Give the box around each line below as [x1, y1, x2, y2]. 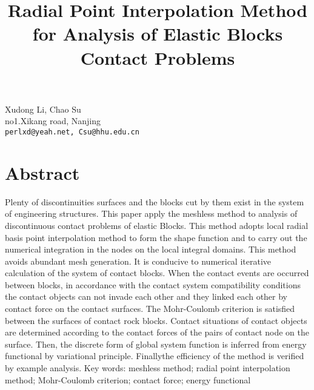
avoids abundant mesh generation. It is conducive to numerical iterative [5, 254, 272, 267]
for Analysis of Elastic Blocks [32, 21, 283, 46]
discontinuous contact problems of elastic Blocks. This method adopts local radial [5, 219, 309, 231]
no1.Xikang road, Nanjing [5, 114, 101, 127]
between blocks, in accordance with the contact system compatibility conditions [5, 278, 301, 291]
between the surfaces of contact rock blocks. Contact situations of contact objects [5, 314, 307, 326]
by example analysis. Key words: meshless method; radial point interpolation [5, 362, 290, 374]
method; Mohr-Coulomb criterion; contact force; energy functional [5, 373, 251, 386]
